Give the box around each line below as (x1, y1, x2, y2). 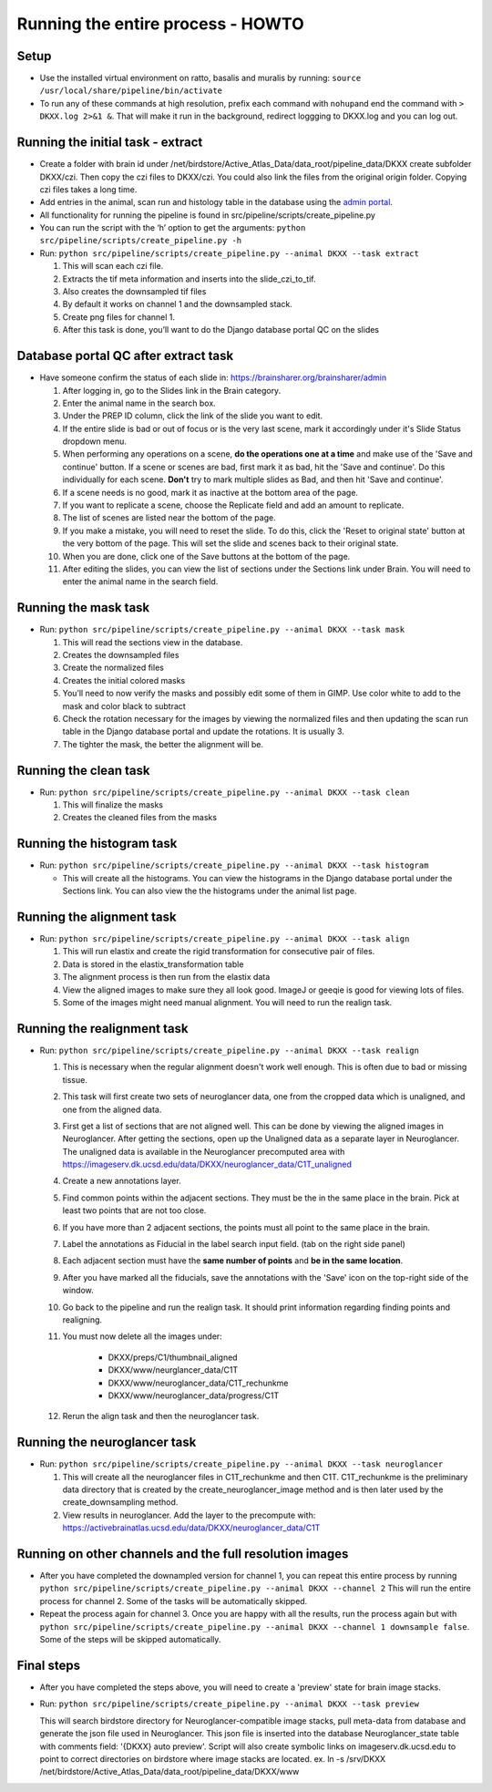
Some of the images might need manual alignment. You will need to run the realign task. (62, 997, 393, 1008)
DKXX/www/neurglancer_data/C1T (108, 1365, 239, 1375)
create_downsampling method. (62, 1497, 179, 1508)
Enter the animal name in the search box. (62, 397, 216, 408)
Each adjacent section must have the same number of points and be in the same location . (62, 1255, 404, 1266)
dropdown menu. (62, 436, 127, 447)
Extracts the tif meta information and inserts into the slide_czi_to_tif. (62, 273, 316, 284)
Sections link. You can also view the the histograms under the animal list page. (62, 885, 357, 897)
